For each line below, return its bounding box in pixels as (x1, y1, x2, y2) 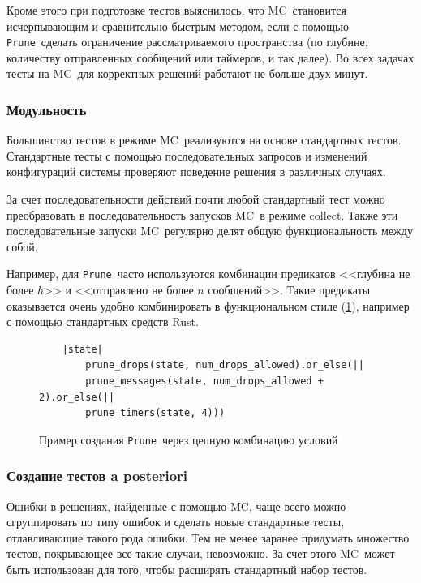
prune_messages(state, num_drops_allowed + (85, 375, 324, 388)
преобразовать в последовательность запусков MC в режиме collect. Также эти (6, 206, 398, 223)
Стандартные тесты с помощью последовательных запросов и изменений (6, 147, 367, 164)
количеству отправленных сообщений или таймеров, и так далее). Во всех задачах (6, 49, 415, 66)
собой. (6, 238, 38, 255)
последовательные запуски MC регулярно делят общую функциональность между (6, 222, 413, 239)
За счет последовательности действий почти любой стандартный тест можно (6, 191, 385, 208)
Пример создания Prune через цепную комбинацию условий (39, 431, 338, 448)
